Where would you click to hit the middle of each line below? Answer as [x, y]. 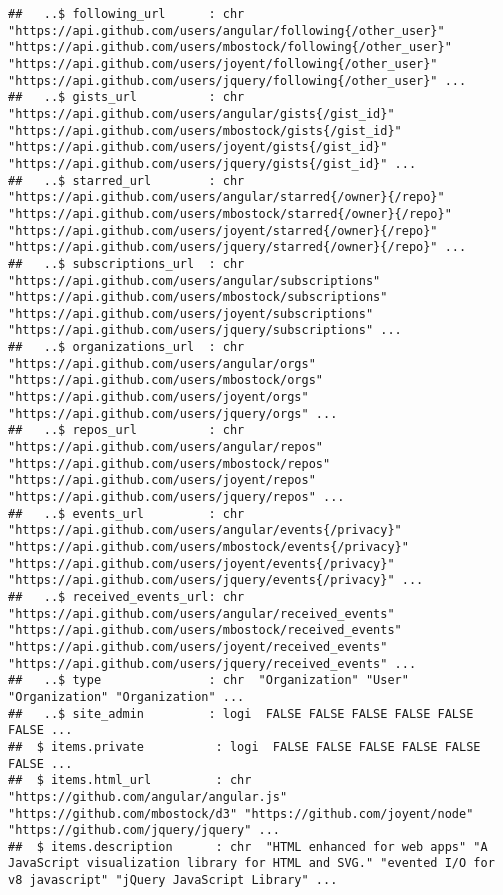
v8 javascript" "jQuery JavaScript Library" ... [173, 880]
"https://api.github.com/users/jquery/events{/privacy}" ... [216, 580]
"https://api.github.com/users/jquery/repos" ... [176, 497]
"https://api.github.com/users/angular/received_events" [201, 613]
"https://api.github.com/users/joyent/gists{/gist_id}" [198, 147]
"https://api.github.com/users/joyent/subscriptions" [191, 313]
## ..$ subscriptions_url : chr [126, 263]
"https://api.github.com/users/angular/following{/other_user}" [226, 30]
